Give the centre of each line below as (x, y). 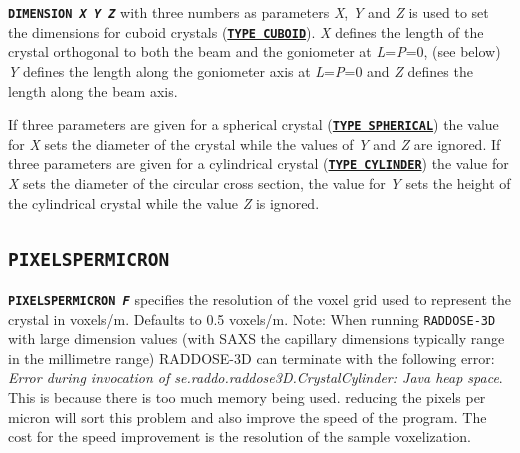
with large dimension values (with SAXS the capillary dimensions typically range (256, 338)
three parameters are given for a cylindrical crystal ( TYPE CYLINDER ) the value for (258, 163)
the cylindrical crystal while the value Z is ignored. (164, 202)
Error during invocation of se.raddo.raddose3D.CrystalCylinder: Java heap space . (255, 377)
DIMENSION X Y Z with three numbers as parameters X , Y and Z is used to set (248, 12)
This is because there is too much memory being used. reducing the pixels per (247, 397)
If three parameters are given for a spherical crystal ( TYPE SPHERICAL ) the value (253, 124)
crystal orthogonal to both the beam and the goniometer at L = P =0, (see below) (254, 51)
